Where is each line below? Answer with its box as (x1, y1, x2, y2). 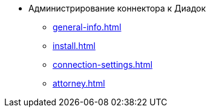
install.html (53, 41, 96, 51)
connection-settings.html (53, 59, 153, 70)
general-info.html (53, 22, 122, 32)
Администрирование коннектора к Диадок (28, 3, 206, 13)
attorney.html (53, 78, 105, 88)
